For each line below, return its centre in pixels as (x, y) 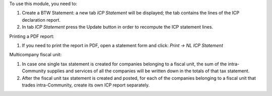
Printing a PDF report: (32, 36)
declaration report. (41, 20)
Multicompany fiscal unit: (36, 55)
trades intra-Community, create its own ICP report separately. (86, 85)
